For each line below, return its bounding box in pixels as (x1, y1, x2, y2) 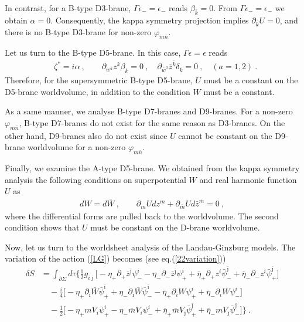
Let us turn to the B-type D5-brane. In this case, (5, 46, 181, 59)
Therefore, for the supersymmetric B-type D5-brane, (5, 74, 193, 86)
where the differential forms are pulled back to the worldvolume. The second (5, 209, 279, 222)
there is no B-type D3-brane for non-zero (5, 25, 152, 38)
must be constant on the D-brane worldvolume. (90, 221, 260, 233)
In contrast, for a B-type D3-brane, (5, 2, 131, 13)
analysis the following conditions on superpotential (5, 173, 186, 185)
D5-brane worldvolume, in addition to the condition (5, 85, 190, 97)
